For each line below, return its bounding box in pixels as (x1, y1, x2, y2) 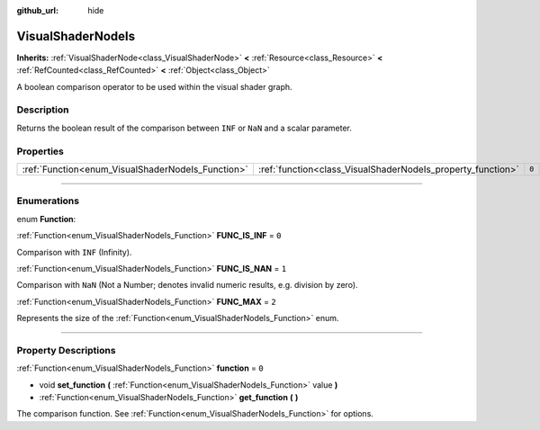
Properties (16, 145, 65, 157)
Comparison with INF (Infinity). (16, 246, 132, 257)
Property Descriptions (16, 344, 116, 356)
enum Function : (16, 213, 76, 224)
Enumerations (16, 194, 80, 207)
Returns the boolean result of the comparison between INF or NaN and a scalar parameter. (16, 122, 353, 133)
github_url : (16, 5, 58, 15)
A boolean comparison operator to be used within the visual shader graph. (16, 81, 292, 92)
